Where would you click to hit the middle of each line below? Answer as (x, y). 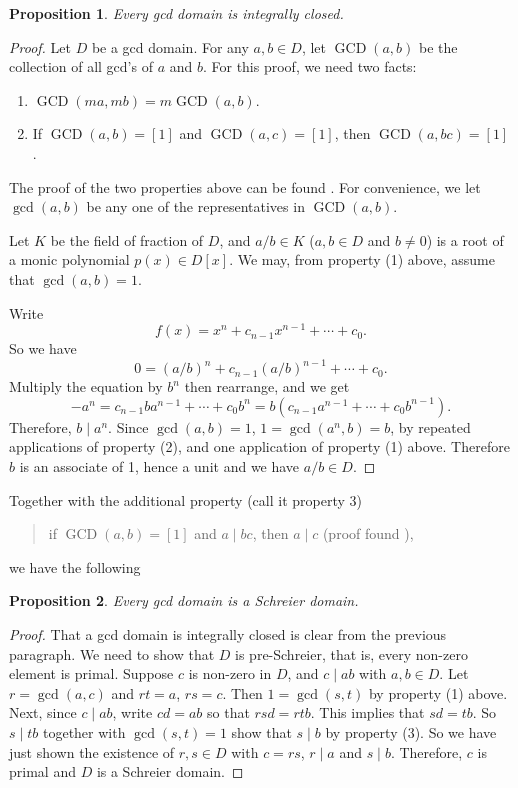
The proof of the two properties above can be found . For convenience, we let (245, 186)
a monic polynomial (69, 259)
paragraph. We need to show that (112, 653)
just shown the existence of (92, 751)
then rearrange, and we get (267, 386)
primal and (42, 771)
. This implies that (367, 712)
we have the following (75, 566)
